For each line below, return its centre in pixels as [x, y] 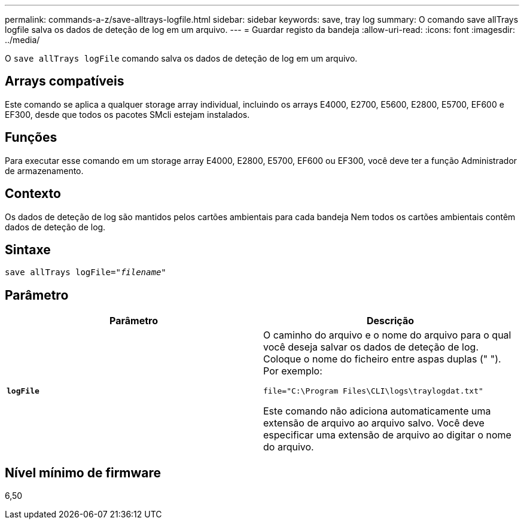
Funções [31, 138]
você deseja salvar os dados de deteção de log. [371, 347]
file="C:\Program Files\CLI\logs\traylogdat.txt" [373, 391]
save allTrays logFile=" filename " [86, 272]
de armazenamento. [44, 170]
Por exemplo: [293, 371]
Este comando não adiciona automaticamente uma [377, 411]
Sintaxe [28, 249]
